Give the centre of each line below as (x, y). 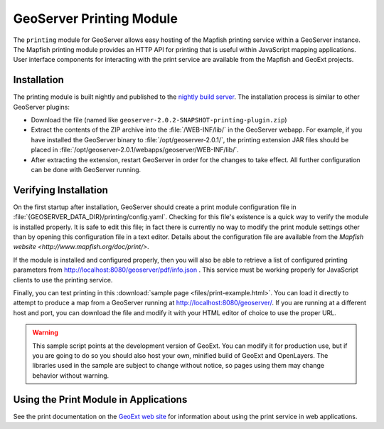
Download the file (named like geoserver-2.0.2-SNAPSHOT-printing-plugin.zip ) (159, 120)
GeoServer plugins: (42, 107)
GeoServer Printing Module (95, 18)
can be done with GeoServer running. (86, 169)
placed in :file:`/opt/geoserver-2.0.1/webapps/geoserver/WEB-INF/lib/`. (135, 150)
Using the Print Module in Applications (100, 399)
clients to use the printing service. (63, 280)
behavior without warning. (71, 375)
